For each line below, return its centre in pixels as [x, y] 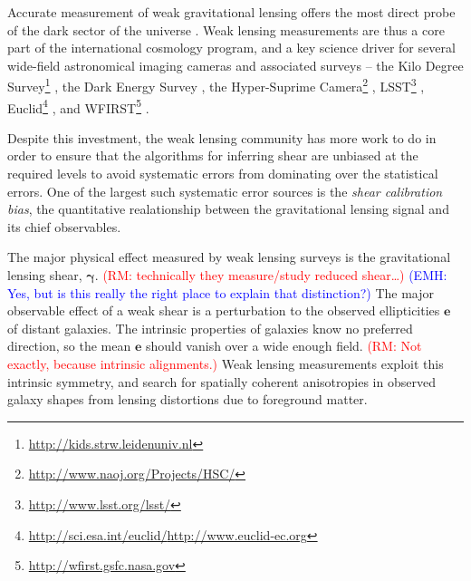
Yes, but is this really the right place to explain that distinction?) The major [221, 292]
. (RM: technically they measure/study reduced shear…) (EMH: [271, 275]
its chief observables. [64, 226]
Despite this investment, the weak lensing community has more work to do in [222, 137]
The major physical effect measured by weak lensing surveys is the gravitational [229, 257]
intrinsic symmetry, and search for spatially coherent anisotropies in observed [221, 381]
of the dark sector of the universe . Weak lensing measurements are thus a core [226, 29]
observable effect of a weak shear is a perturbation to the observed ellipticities [224, 310]
